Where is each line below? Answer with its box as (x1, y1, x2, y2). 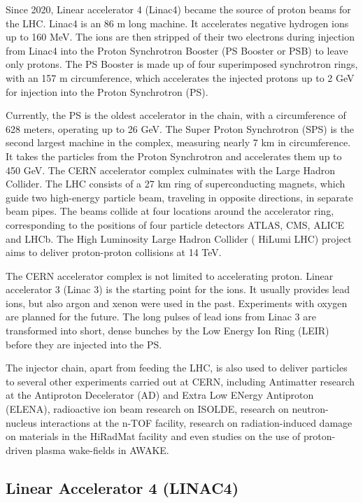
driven (6, 442, 33, 457)
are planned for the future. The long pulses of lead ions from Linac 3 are (6, 309, 316, 324)
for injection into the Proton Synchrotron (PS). (6, 84, 208, 99)
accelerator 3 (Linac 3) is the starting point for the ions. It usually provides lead (6, 282, 350, 297)
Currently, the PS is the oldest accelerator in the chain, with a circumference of (6, 108, 346, 122)
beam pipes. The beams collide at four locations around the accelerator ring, (6, 204, 334, 218)
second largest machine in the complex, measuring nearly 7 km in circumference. (6, 135, 351, 150)
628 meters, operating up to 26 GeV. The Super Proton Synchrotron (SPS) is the (6, 121, 354, 136)
